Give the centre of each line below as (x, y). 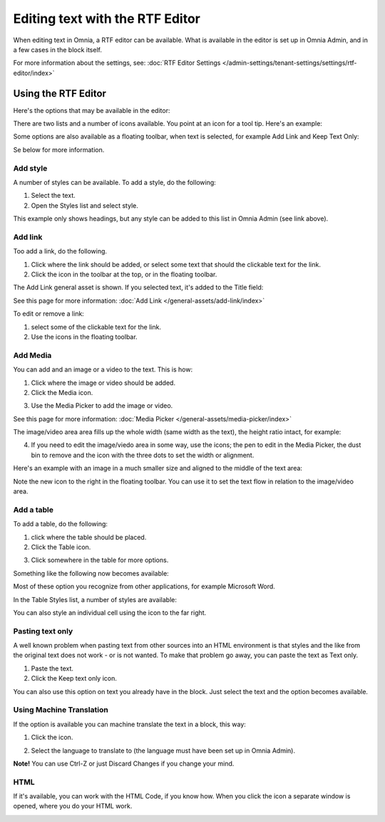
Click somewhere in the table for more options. (100, 560)
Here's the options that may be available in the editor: (92, 110)
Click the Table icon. (61, 547)
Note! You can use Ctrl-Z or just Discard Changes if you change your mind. (124, 763)
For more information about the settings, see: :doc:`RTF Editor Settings (117, 63)
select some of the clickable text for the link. (96, 327)
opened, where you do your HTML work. (73, 806)
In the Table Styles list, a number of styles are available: (95, 599)
